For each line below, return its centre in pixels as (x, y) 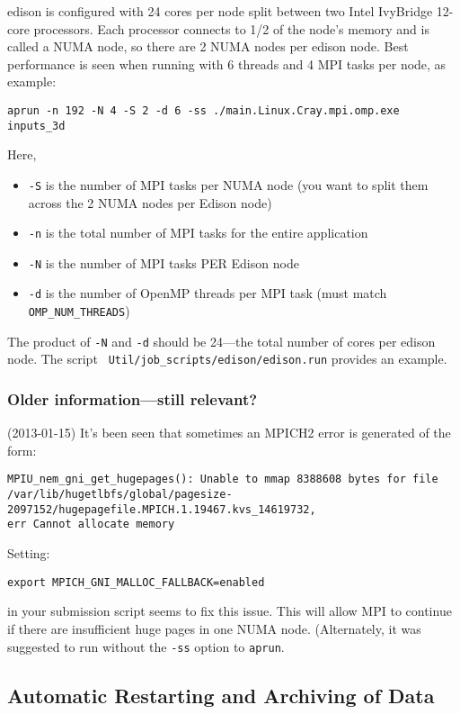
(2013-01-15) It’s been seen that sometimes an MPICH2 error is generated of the (229, 433)
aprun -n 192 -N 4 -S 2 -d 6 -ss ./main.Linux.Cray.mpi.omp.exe (203, 110)
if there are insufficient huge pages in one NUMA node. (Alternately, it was (214, 628)
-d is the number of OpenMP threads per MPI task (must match (208, 293)
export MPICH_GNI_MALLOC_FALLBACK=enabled (136, 582)
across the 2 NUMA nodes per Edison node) (150, 202)
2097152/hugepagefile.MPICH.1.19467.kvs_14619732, (162, 509)
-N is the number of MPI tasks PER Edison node (164, 262)
